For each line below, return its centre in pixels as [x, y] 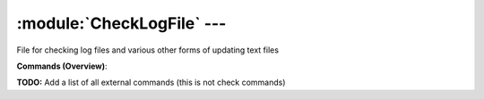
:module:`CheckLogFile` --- [121, 23]
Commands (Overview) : [62, 66]
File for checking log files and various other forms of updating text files [148, 50]
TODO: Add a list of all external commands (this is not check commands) [151, 82]
